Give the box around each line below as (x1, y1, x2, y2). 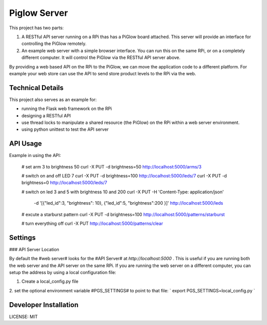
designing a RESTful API (21, 112, 71, 118)
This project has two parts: (9, 25, 64, 31)
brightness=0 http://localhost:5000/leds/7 (21, 180, 107, 186)
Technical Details (9, 83, 64, 92)
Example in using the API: (9, 153, 61, 159)
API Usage (9, 139, 42, 148)
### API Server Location (9, 246, 59, 252)
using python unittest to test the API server (21, 126, 109, 132)
